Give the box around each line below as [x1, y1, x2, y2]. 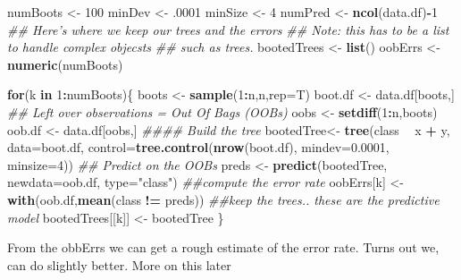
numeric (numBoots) [7, 55, 123, 73]
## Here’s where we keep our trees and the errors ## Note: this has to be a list [7, 20, 449, 38]
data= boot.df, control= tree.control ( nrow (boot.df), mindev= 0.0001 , [7, 138, 390, 157]
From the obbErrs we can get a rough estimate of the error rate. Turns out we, [7, 238, 440, 257]
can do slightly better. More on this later [7, 255, 231, 274]
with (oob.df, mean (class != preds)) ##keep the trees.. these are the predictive [7, 190, 440, 208]
